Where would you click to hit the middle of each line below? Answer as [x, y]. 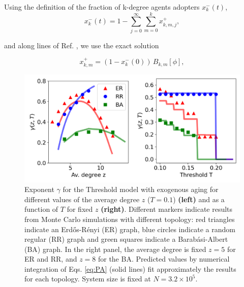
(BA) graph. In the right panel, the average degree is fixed [115, 249]
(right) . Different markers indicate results [167, 209]
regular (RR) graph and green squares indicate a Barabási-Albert [126, 239]
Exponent [39, 189]
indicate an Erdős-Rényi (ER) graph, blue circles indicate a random [130, 229]
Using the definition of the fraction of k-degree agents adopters [102, 7]
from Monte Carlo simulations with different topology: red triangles [130, 219]
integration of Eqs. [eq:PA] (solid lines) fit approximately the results [130, 268]
